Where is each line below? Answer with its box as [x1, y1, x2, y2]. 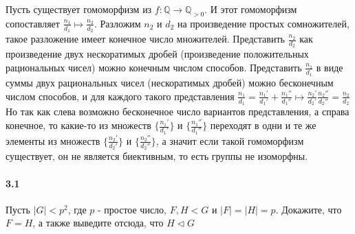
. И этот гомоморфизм [204, 2, 297, 16]
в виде [316, 60, 343, 74]
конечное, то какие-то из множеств [6, 118, 151, 132]
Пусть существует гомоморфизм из [6, 2, 152, 16]
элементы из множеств [6, 133, 100, 148]
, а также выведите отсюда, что [32, 215, 164, 230]
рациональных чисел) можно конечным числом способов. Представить [6, 60, 302, 74]
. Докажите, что [275, 202, 342, 216]
